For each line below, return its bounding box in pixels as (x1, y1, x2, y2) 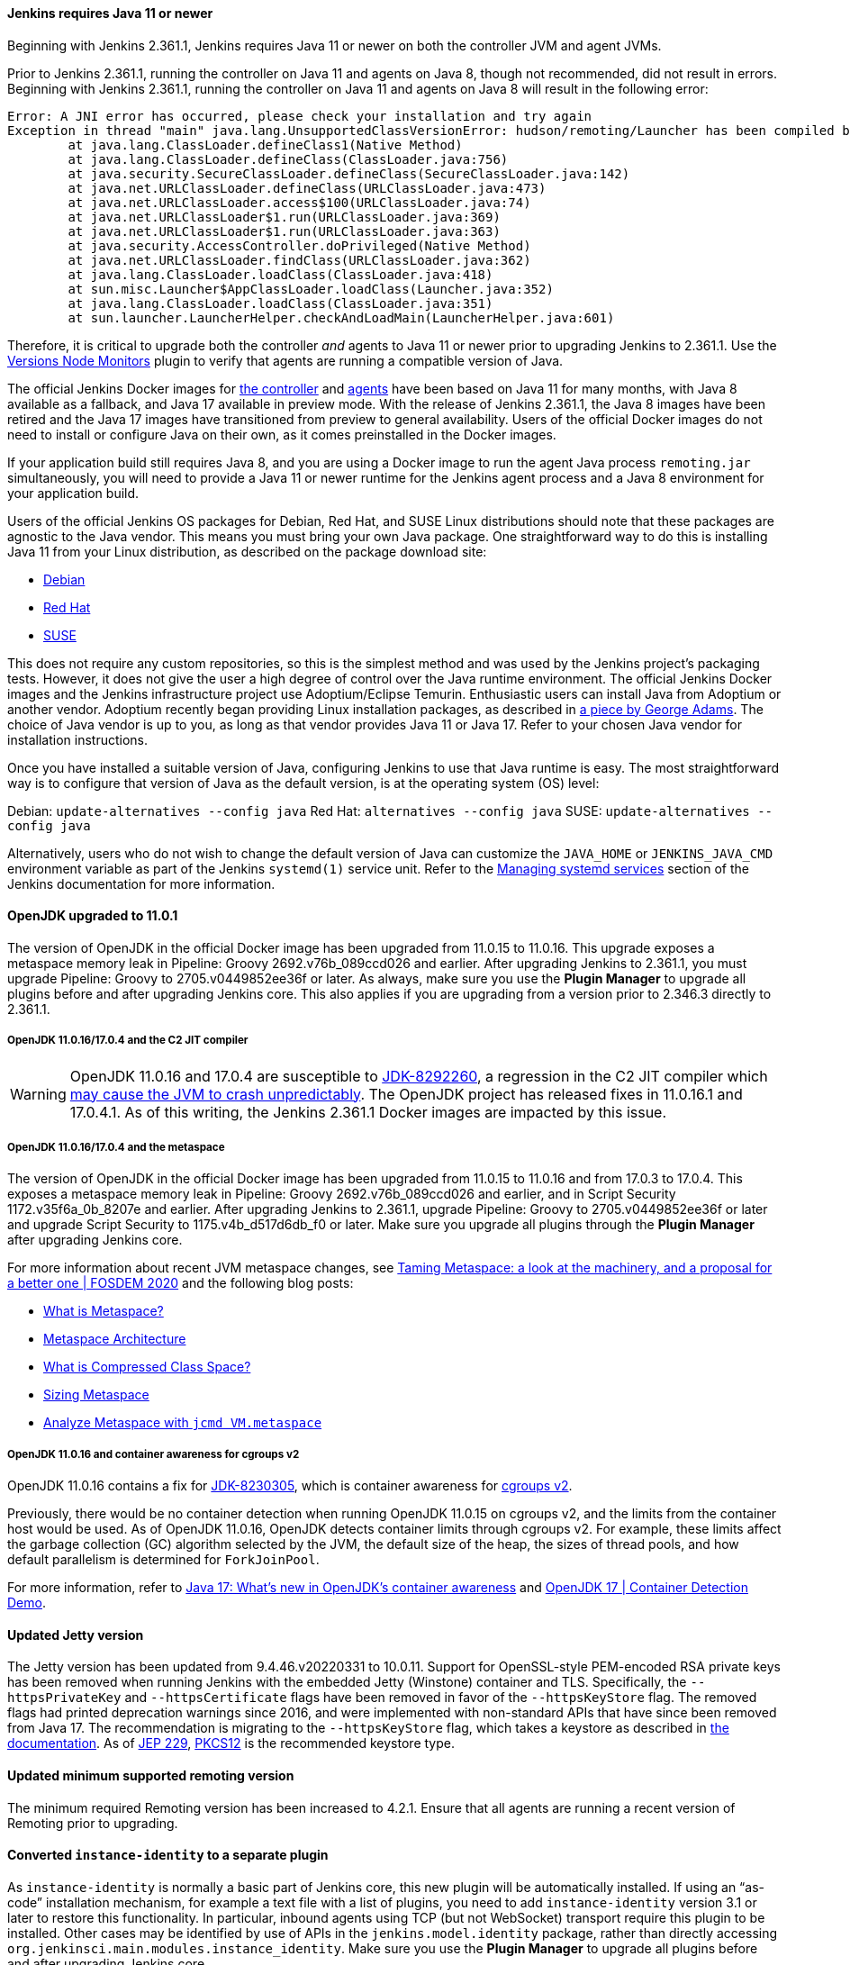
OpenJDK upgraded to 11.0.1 (7, 908, 178, 924)
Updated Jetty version (7, 1626, 144, 1643)
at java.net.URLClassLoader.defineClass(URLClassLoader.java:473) (68, 180, 547, 195)
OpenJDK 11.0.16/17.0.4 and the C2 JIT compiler (7, 1034, 249, 1047)
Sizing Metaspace (43, 1387, 149, 1403)
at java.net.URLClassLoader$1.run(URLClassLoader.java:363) (68, 223, 501, 239)
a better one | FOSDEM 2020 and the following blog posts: (7, 1275, 354, 1291)
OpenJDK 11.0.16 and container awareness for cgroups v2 (7, 1447, 300, 1461)
